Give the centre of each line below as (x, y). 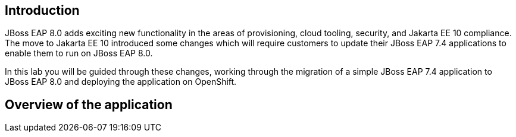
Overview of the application (89, 104)
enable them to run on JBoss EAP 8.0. (79, 53)
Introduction (42, 10)
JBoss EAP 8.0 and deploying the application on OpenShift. (121, 82)
